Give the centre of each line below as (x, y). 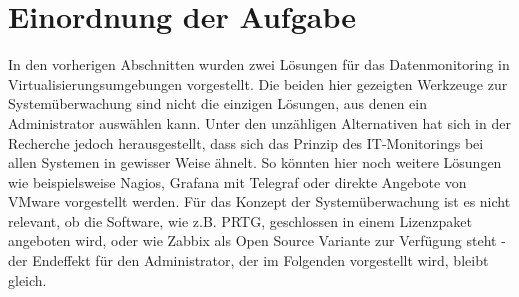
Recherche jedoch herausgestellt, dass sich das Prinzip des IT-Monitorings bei (246, 142)
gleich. (27, 279)
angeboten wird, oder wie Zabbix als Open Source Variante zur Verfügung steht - (257, 240)
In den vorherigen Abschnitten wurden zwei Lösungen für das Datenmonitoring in (259, 64)
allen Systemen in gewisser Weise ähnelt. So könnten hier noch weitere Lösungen (255, 162)
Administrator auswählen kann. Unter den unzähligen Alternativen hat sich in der (259, 122)
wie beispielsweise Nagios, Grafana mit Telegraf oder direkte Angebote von (237, 181)
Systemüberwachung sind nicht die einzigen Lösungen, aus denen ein (217, 103)
